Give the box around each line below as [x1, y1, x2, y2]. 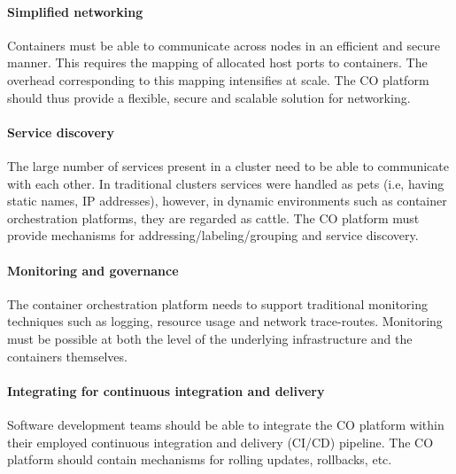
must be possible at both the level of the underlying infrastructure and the [7, 329, 413, 347]
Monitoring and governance [7, 260, 179, 279]
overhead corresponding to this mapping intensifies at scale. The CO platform [7, 70, 429, 89]
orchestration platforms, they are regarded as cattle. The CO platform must [7, 208, 420, 227]
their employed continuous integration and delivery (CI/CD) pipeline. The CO [7, 432, 434, 451]
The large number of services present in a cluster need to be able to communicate [7, 156, 449, 175]
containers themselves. [7, 346, 128, 365]
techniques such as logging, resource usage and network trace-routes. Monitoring [7, 312, 443, 330]
